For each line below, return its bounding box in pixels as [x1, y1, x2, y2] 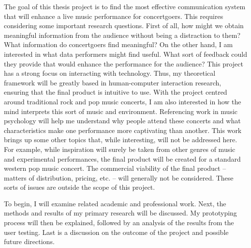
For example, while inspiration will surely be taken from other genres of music [4, 144, 236, 154]
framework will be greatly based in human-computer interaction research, [4, 77, 221, 87]
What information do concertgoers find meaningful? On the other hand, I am [4, 39, 233, 50]
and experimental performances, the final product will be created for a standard [4, 153, 241, 164]
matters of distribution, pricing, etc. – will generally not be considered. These [4, 172, 234, 182]
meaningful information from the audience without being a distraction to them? [4, 30, 241, 40]
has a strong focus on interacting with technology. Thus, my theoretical [4, 68, 216, 78]
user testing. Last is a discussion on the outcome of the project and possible [4, 227, 229, 237]
